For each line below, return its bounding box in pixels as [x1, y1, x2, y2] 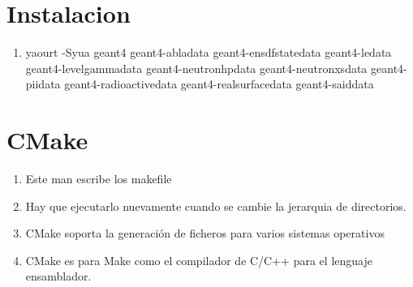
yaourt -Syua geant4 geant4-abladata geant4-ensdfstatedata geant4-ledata [25, 44, 392, 61]
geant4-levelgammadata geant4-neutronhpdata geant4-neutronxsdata [25, 59, 368, 76]
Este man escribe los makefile [25, 170, 172, 187]
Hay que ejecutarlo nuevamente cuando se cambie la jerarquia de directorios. [25, 197, 407, 214]
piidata [25, 75, 61, 92]
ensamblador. [25, 268, 92, 285]
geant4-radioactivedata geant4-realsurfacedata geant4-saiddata [64, 75, 374, 92]
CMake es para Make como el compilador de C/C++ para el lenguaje [25, 251, 372, 268]
